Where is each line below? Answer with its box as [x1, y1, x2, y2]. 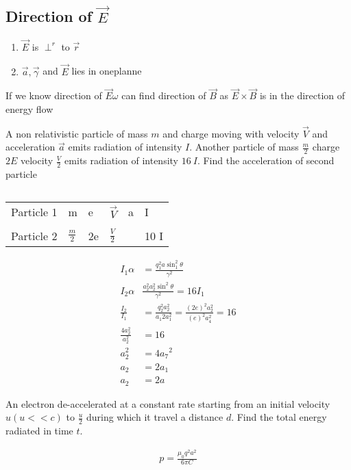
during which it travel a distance [86, 410, 223, 424]
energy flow [5, 101, 53, 116]
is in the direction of [259, 88, 346, 103]
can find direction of [121, 88, 206, 103]
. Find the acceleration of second [197, 153, 335, 168]
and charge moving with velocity [162, 126, 300, 140]
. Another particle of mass [189, 140, 299, 154]
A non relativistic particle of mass [5, 126, 148, 140]
